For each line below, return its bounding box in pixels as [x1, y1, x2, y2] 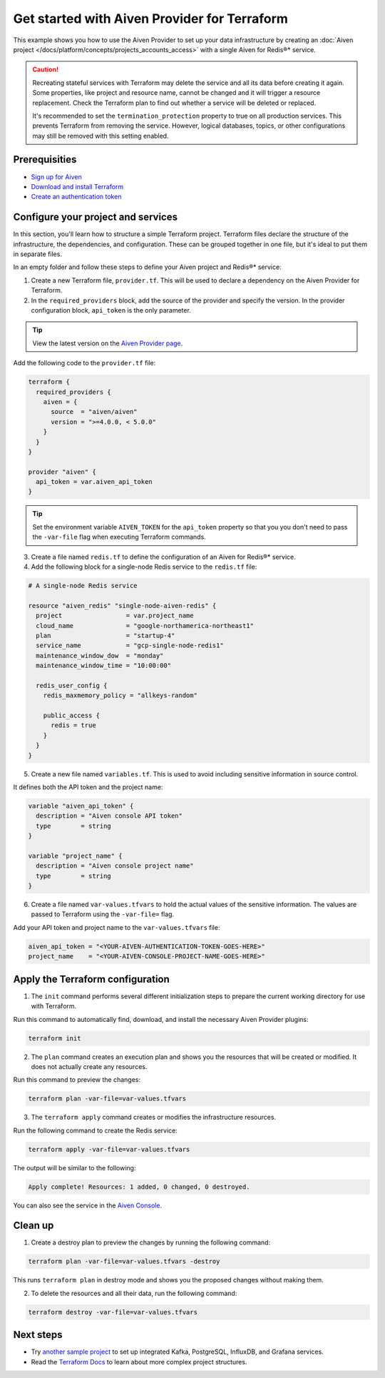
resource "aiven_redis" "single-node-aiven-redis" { [28, 602, 217, 609]
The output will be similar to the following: [13, 1163, 136, 1172]
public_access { [43, 711, 100, 720]
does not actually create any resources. [31, 1062, 148, 1070]
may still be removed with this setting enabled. [32, 131, 169, 140]
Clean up [13, 1220, 54, 1232]
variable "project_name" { [28, 851, 123, 860]
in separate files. [13, 250, 62, 258]
